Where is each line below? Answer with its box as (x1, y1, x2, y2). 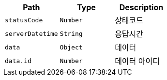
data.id (5, 57, 31, 64)
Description (119, 2, 164, 12)
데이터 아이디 (115, 56, 160, 66)
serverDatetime (5, 30, 58, 37)
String (60, 30, 83, 37)
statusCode (5, 16, 43, 24)
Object (60, 43, 83, 51)
